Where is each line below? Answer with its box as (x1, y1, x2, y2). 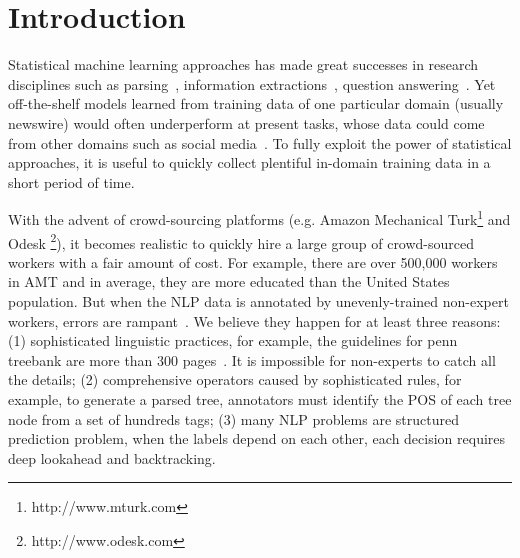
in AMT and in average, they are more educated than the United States (8, 271, 450, 292)
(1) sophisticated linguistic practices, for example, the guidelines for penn (8, 330, 458, 351)
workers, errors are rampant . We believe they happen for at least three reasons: (8, 310, 501, 331)
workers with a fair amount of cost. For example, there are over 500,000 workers (8, 251, 498, 272)
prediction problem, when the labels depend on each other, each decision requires (8, 428, 506, 449)
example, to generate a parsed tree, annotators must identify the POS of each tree (8, 388, 512, 409)
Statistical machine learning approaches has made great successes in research (8, 54, 479, 75)
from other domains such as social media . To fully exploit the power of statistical (8, 132, 512, 153)
